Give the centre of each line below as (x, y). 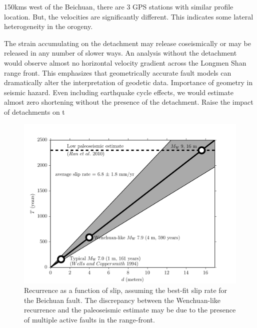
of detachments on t (34, 111)
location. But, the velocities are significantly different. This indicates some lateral (129, 16)
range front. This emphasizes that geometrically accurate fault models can (118, 72)
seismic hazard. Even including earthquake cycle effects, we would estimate (119, 92)
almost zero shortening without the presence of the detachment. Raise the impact (129, 102)
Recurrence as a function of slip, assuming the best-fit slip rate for (126, 290)
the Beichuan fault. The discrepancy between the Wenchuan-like (122, 300)
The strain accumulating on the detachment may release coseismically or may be (127, 43)
